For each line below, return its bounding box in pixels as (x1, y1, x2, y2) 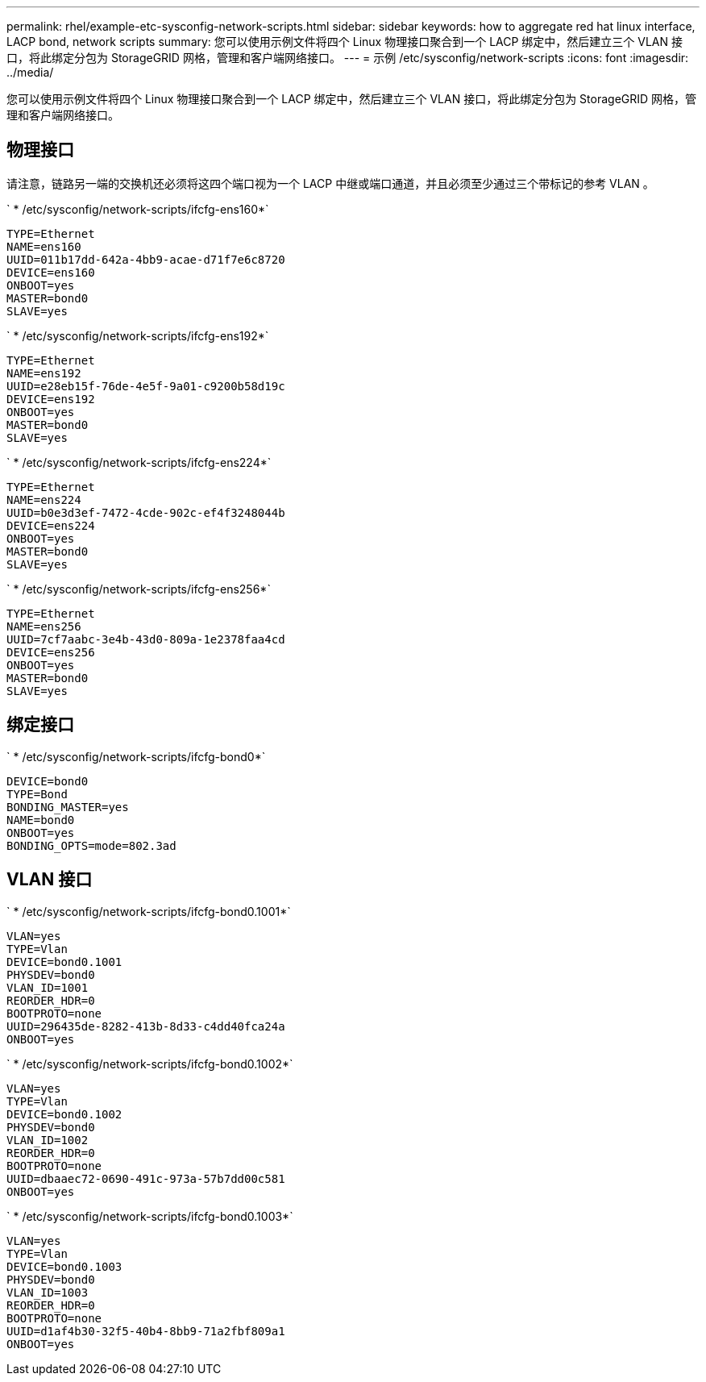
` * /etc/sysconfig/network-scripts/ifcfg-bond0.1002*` (6, 1056, 293, 1071)
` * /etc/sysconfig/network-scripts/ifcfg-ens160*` (6, 202, 269, 216)
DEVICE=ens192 (6, 392, 95, 406)
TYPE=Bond (6, 787, 68, 801)
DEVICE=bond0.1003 (6, 1259, 123, 1273)
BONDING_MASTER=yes (6, 800, 129, 814)
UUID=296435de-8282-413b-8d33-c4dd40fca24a (6, 1019, 285, 1033)
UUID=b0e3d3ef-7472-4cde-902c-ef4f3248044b (6, 506, 285, 519)
